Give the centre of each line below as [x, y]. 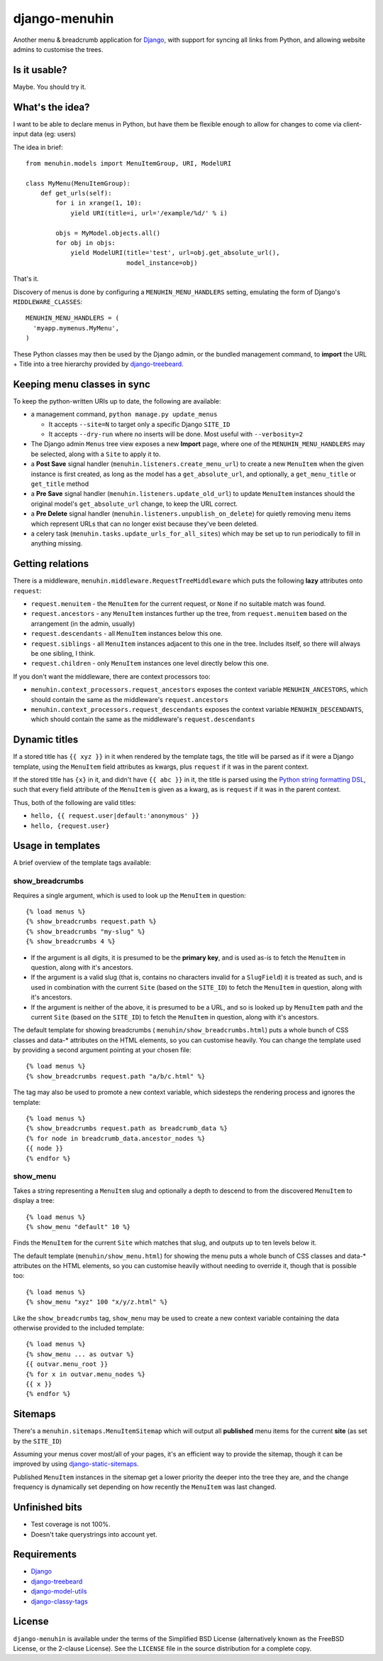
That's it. [26, 279]
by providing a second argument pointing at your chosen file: [102, 1050]
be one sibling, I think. [63, 653]
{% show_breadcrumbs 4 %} [71, 942]
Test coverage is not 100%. [71, 1525]
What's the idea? [51, 107]
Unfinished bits [48, 1507]
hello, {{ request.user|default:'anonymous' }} [115, 816]
